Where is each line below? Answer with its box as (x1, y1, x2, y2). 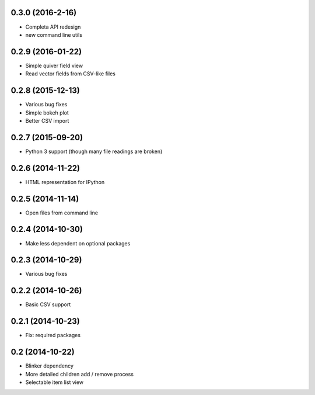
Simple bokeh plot (25, 109, 69, 116)
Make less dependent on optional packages (25, 240, 131, 247)
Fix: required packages (25, 332, 81, 339)
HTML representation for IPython (25, 178, 105, 185)
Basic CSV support (25, 301, 71, 308)
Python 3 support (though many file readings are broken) (25, 148, 163, 155)
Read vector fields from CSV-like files (25, 70, 116, 77)
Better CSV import (25, 117, 69, 124)
